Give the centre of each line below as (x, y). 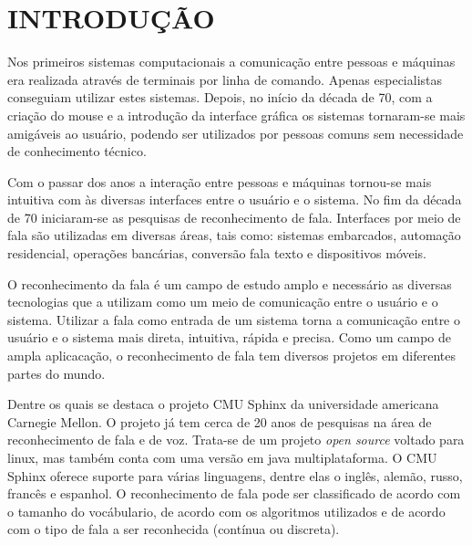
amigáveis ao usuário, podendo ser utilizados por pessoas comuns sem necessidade (236, 133)
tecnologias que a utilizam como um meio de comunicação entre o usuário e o (223, 302)
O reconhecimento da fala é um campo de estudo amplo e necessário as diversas (230, 283)
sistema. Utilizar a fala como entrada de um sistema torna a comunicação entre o (234, 319)
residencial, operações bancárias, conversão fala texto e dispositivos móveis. (217, 253)
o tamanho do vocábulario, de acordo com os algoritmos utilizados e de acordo (226, 511)
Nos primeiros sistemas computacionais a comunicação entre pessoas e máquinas (231, 62)
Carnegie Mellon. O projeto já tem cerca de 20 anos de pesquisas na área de (220, 421)
